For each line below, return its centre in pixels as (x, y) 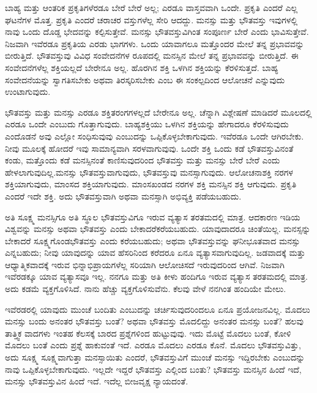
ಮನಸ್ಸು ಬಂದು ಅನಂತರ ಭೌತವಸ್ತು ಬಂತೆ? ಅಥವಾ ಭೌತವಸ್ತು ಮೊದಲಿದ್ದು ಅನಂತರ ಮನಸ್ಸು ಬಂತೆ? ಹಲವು (154, 321)
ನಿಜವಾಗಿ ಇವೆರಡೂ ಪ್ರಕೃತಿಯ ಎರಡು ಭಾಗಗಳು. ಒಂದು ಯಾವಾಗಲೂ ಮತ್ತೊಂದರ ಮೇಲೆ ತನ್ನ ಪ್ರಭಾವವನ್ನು (155, 43)
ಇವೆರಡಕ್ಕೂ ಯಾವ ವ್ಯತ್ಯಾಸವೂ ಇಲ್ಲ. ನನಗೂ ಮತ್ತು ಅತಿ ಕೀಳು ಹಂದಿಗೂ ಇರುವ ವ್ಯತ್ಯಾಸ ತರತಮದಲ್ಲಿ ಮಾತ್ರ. (156, 276)
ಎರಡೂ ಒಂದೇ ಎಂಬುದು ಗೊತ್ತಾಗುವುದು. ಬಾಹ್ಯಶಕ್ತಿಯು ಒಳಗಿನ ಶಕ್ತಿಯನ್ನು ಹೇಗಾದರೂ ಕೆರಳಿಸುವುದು (147, 124)
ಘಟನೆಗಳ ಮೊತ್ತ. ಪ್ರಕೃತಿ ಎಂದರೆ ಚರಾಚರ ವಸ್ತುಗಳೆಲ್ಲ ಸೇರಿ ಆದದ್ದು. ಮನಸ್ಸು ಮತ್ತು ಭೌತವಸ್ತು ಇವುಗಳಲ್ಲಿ (151, 19)
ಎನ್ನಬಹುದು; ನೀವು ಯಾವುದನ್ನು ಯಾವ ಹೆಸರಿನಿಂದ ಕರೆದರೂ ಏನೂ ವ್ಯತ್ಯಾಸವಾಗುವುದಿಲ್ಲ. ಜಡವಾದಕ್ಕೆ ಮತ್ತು (155, 253)
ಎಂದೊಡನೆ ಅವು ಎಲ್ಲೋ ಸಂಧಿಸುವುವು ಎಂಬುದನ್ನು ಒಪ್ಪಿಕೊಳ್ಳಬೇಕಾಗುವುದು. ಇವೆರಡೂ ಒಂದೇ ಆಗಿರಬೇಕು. (155, 136)
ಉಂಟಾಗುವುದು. (28, 92)
